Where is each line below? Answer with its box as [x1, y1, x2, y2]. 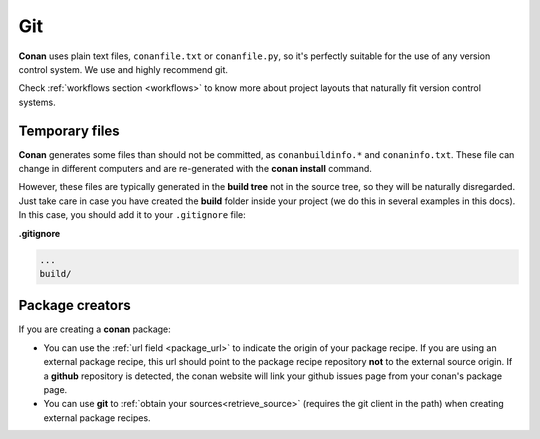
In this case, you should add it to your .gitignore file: [18, 209, 247, 221]
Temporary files [18, 122, 120, 139]
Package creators [18, 297, 131, 314]
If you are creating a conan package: [18, 323, 172, 335]
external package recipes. [43, 411, 151, 424]
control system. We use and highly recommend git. [18, 63, 229, 75]
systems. [18, 96, 56, 108]
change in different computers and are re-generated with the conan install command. [18, 163, 372, 175]
